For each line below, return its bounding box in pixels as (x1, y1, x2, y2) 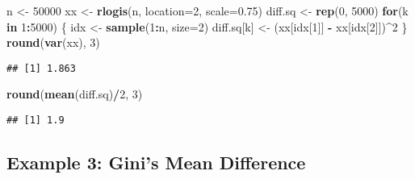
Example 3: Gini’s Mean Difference (6, 150, 306, 175)
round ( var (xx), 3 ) (6, 34, 100, 51)
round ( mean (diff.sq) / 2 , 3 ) (6, 85, 143, 102)
